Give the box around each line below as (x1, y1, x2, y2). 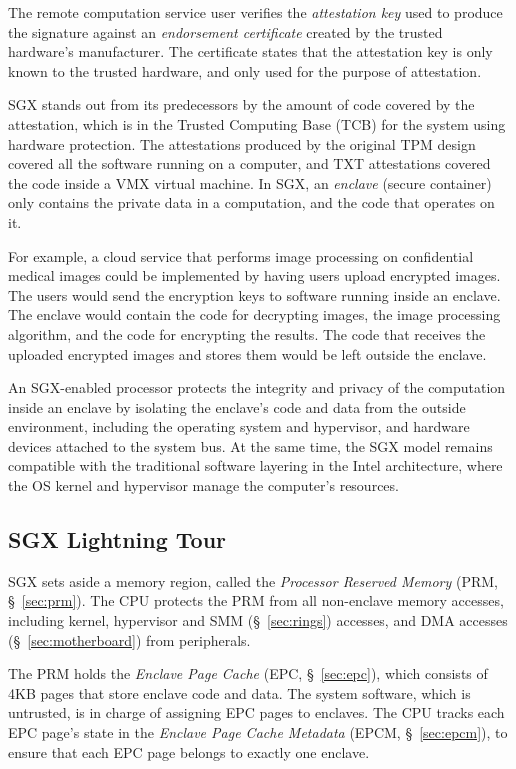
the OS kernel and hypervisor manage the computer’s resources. (8, 475, 399, 496)
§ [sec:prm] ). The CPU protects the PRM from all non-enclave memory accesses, (8, 590, 504, 611)
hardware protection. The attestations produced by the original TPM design (8, 133, 476, 154)
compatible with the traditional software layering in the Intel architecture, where (8, 455, 503, 476)
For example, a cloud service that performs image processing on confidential (8, 245, 474, 266)
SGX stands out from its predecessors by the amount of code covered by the (8, 94, 475, 115)
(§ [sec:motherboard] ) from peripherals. (8, 629, 251, 650)
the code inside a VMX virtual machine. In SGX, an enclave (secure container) (8, 172, 492, 193)
